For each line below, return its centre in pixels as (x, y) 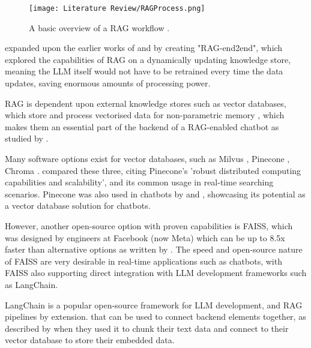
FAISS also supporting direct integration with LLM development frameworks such (156, 273)
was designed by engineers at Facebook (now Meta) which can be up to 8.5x (145, 237)
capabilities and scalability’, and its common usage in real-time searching (139, 182)
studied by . (27, 138)
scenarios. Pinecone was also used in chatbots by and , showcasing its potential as (155, 193)
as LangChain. (32, 284)
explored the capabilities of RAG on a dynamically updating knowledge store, (148, 59)
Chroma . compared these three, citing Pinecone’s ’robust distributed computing (153, 170)
